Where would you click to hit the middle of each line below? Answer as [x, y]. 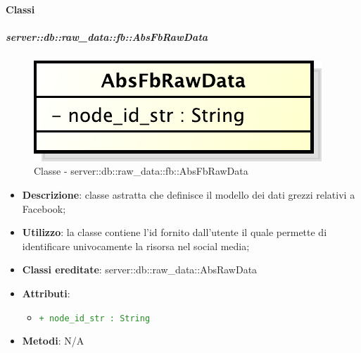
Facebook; [44, 208]
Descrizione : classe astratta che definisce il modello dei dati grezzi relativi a [189, 194]
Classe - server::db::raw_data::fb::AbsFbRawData [141, 171]
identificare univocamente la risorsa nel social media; [136, 246]
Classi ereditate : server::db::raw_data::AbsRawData [140, 270]
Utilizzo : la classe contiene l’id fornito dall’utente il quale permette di [175, 232]
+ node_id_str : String [95, 318]
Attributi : [46, 293]
